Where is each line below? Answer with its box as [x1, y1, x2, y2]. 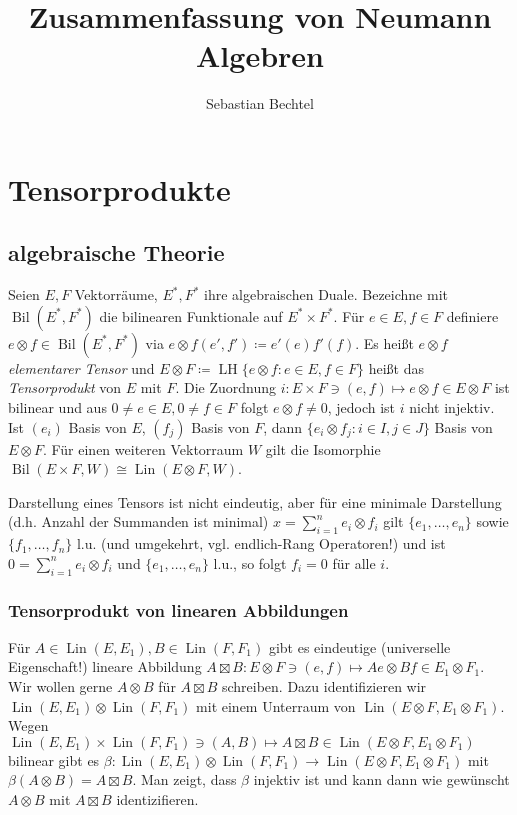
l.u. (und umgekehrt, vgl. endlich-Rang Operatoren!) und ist [76, 533, 446, 554]
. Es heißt [355, 332, 414, 353]
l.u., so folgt [213, 552, 287, 573]
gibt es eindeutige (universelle [268, 636, 451, 657]
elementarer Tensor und [8, 357, 155, 378]
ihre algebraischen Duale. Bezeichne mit [204, 284, 448, 305]
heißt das [368, 357, 425, 378]
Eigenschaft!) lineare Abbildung [8, 656, 202, 677]
